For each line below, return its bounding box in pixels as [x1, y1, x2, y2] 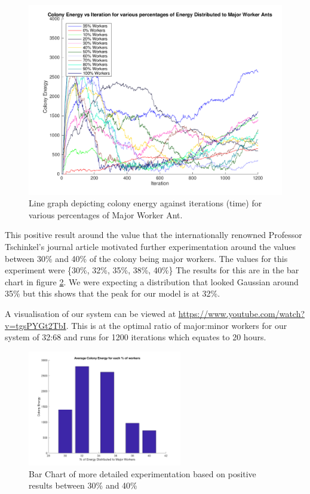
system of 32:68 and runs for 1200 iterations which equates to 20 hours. [5, 331, 266, 343]
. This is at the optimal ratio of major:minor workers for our [66, 319, 287, 331]
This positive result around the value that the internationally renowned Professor [5, 228, 302, 241]
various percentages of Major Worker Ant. [29, 208, 183, 221]
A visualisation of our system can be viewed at [5, 307, 176, 319]
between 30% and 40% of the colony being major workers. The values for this [5, 252, 288, 264]
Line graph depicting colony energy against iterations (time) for [29, 197, 262, 209]
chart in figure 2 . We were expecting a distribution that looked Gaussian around [5, 275, 299, 288]
